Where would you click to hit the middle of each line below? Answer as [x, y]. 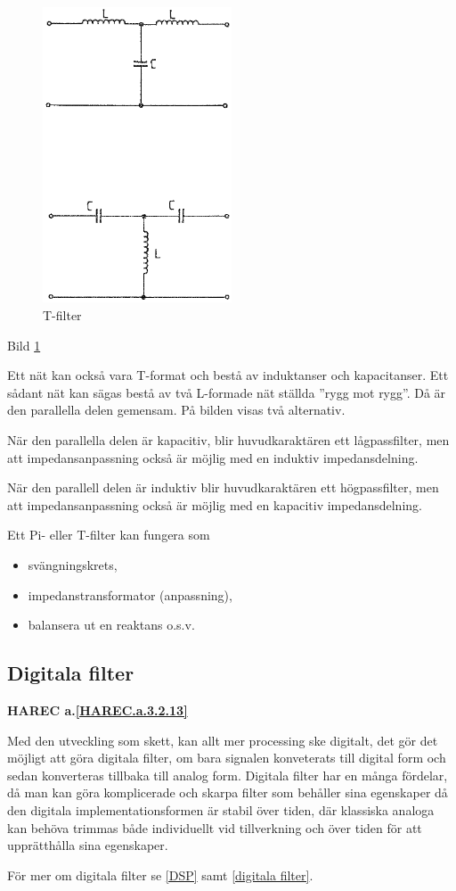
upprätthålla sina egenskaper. [88, 845]
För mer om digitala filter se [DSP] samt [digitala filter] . [160, 874]
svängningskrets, [73, 565]
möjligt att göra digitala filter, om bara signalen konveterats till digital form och [227, 758]
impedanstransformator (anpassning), [130, 594]
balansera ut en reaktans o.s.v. [111, 625]
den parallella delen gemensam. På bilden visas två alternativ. [176, 410]
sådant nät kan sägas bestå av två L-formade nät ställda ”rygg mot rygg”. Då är [227, 392]
